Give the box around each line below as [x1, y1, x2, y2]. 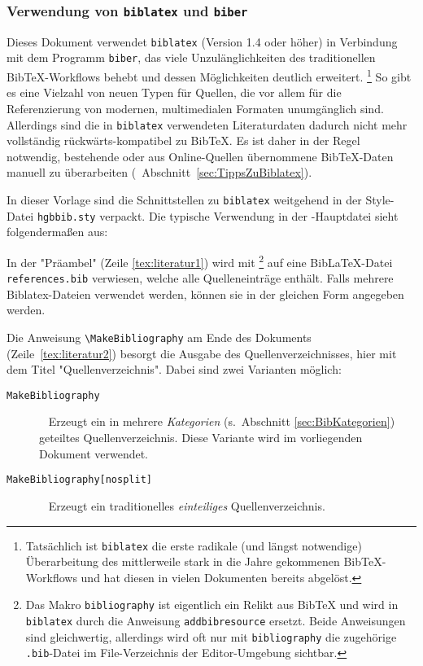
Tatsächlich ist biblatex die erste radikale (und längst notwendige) [25, 537, 362, 554]
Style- [365, 191, 395, 208]
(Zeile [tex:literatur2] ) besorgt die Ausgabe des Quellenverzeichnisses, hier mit [7, 344, 397, 361]
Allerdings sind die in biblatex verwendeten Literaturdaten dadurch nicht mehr [7, 116, 408, 133]
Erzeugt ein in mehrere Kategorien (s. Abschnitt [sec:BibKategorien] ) [48, 413, 395, 430]
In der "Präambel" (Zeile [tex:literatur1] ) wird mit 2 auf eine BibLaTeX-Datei [7, 251, 393, 270]
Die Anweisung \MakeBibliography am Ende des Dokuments [7, 328, 312, 345]
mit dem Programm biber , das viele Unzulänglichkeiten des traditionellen [7, 49, 376, 66]
